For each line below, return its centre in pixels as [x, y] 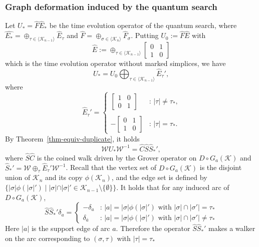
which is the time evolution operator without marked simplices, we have [115, 63]
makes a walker [232, 228]
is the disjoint [221, 167]
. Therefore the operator [153, 228]
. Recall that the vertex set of [111, 167]
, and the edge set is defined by [159, 177]
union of [18, 177]
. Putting [145, 35]
